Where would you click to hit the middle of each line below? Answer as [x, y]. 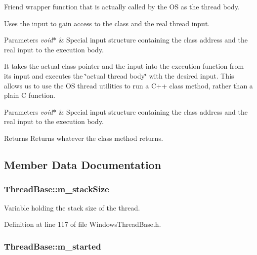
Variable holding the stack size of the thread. [72, 207]
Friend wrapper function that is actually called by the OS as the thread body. [122, 6]
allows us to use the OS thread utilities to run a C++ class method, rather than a [128, 85]
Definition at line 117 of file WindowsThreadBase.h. [83, 224]
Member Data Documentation [83, 164]
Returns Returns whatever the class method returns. [84, 138]
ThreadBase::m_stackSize [57, 189]
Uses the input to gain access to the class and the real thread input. [107, 23]
